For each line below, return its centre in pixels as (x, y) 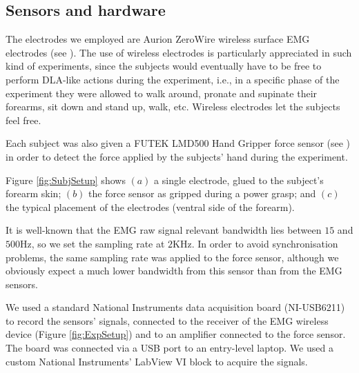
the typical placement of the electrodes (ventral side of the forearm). (150, 206)
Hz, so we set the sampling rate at (93, 243)
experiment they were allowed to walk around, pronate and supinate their (162, 93)
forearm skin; (33, 193)
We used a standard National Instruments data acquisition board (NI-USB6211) (175, 307)
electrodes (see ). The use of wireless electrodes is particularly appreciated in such (179, 52)
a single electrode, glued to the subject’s (239, 180)
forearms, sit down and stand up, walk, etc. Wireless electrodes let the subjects (173, 107)
